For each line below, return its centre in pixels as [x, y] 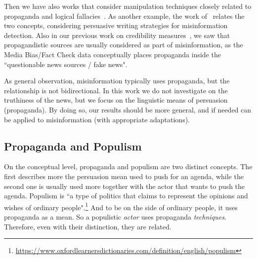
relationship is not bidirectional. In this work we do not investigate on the [116, 90]
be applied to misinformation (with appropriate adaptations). [97, 119]
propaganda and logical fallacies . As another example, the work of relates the [124, 16]
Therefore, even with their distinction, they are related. [88, 226]
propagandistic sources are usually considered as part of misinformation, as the [124, 45]
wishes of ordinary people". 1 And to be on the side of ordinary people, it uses [121, 206]
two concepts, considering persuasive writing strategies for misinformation [116, 25]
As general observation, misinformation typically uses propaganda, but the [117, 81]
